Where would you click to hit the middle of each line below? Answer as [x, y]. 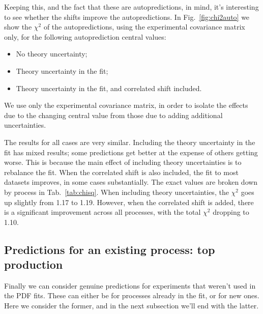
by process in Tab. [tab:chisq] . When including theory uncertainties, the [116, 192]
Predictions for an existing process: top [110, 249]
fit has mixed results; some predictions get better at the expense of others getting [131, 152]
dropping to [231, 212]
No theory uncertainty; [52, 54]
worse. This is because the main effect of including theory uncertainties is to [123, 162]
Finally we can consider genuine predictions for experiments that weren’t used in [130, 285]
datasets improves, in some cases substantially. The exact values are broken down [131, 182]
